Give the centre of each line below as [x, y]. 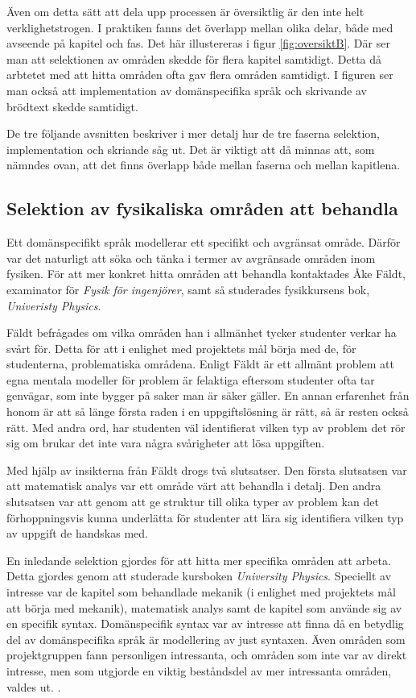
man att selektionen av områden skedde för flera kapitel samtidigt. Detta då [194, 58]
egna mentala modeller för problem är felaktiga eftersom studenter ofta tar [191, 379]
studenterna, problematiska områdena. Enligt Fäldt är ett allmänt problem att [200, 364]
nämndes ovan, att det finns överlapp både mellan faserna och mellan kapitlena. [204, 165]
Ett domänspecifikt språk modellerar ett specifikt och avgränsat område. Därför [204, 242]
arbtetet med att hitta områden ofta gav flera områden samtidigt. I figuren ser [200, 75]
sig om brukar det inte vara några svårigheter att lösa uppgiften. [166, 443]
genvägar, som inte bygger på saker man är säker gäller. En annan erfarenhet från [208, 395]
